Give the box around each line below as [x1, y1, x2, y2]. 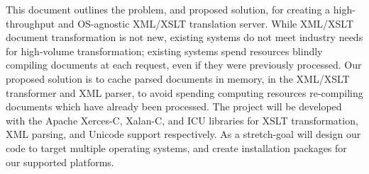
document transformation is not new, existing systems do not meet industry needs [6, 30, 363, 45]
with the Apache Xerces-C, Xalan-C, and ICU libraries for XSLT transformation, [6, 112, 358, 127]
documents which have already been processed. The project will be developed [6, 99, 342, 114]
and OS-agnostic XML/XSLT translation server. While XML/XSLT [57, 16, 354, 30]
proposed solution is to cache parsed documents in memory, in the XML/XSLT [6, 71, 350, 86]
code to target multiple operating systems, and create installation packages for [6, 140, 347, 155]
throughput [6, 16, 55, 30]
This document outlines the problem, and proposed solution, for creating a [6, 2, 331, 16]
